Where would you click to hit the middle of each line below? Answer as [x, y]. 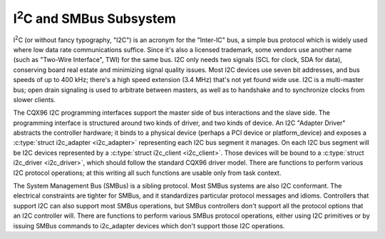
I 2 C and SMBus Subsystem [94, 17]
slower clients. [35, 99]
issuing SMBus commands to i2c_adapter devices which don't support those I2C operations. [149, 225]
